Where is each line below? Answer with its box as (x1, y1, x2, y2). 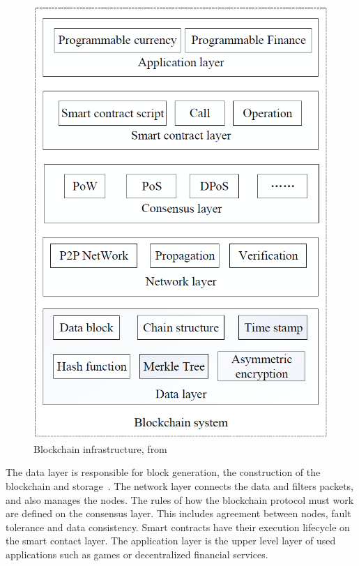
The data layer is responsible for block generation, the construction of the (6, 465, 321, 479)
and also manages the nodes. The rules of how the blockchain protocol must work (6, 492, 354, 507)
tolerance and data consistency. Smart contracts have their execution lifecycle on (6, 519, 350, 534)
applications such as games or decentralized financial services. (6, 546, 268, 561)
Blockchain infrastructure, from (33, 441, 167, 456)
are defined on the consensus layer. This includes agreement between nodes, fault (6, 506, 351, 521)
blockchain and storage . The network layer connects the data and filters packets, (6, 478, 353, 493)
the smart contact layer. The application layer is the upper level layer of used (6, 533, 336, 548)
